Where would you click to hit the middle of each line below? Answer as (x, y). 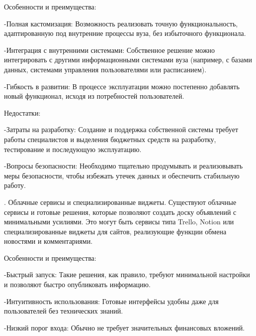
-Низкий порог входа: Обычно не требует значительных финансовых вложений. (125, 327)
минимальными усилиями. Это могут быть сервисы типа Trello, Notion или (119, 222)
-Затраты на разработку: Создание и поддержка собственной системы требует (121, 129)
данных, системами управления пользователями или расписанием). (105, 69)
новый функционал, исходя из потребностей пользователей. (94, 96)
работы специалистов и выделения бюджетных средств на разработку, (110, 139)
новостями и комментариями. (48, 241)
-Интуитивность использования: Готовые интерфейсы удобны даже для (111, 301)
